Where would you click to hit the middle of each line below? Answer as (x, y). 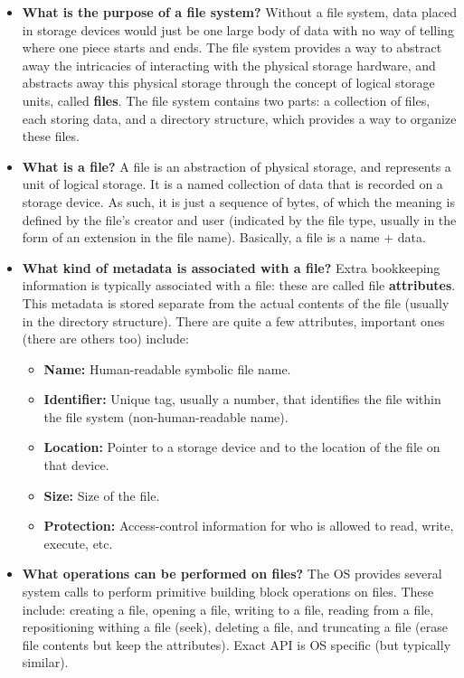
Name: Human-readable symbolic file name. (167, 368)
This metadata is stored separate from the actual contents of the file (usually (236, 302)
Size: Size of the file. (102, 495)
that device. (76, 465)
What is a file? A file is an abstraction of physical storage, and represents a (237, 166)
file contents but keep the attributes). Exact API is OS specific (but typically (237, 644)
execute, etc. (78, 543)
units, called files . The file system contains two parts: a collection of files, (226, 100)
